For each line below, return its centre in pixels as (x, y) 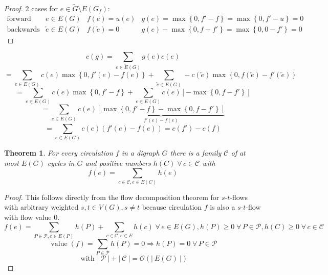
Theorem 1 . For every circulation (59, 153)
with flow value (28, 217)
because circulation (172, 207)
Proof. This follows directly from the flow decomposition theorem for (112, 197)
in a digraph (140, 153)
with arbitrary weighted (41, 207)
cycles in (61, 162)
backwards (23, 29)
